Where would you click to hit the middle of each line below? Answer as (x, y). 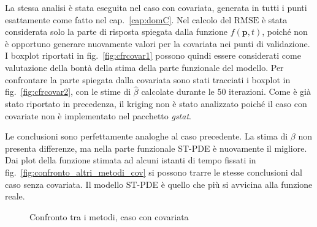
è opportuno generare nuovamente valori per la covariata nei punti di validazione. (158, 43)
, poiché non (285, 32)
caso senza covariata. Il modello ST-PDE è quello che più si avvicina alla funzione (159, 184)
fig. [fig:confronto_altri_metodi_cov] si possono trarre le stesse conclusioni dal (154, 172)
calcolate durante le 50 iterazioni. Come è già (226, 91)
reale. (15, 196)
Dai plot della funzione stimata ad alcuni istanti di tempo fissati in (131, 160)
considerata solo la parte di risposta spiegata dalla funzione (116, 32)
